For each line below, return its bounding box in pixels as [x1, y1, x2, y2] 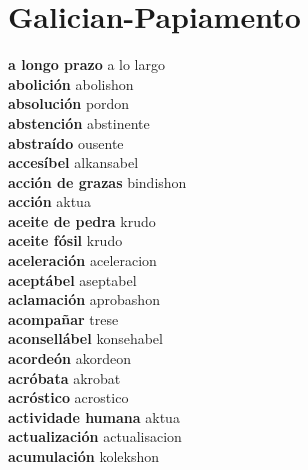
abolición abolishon [8, 73, 134, 94]
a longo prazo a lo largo [8, 54, 165, 75]
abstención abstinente [8, 112, 150, 133]
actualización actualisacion [8, 426, 182, 447]
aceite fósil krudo [8, 230, 123, 251]
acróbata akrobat [8, 367, 121, 388]
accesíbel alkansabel [8, 152, 139, 173]
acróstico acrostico [8, 387, 129, 408]
